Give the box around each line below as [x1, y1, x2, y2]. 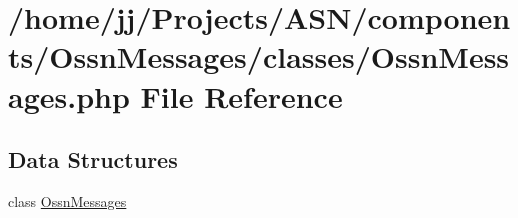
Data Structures [8, 144, 178, 175]
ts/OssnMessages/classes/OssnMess [8, 36, 510, 77]
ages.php [8, 75, 130, 116]
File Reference [140, 75, 343, 116]
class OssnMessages [8, 190, 127, 211]
